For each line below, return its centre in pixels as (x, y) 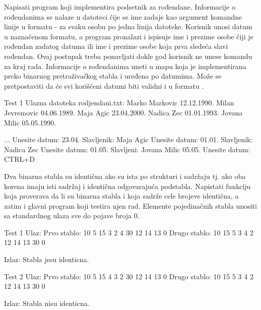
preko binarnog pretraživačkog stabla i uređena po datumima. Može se (113, 76)
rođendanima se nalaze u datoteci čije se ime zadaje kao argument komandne (123, 16)
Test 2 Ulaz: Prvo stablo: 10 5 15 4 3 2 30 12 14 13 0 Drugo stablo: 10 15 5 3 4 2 (129, 276)
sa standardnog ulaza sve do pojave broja (68, 215)
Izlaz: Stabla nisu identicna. (47, 303)
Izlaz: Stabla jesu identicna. (47, 259)
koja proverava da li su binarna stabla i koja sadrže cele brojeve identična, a (121, 196)
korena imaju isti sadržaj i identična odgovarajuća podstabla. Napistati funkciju (127, 186)
